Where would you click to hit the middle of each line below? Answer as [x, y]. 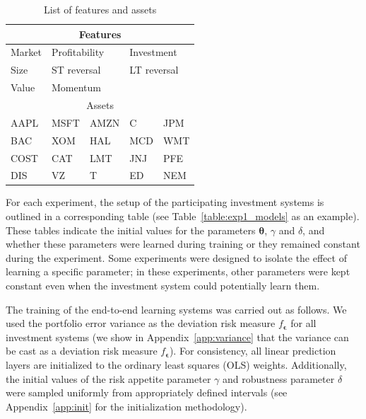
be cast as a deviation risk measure [82, 351]
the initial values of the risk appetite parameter [108, 378]
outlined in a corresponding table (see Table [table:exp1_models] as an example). [183, 216]
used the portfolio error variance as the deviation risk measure [141, 323]
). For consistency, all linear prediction [253, 351]
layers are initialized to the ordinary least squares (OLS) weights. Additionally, [176, 364]
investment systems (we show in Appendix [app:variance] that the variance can [177, 337]
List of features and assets [100, 9]
